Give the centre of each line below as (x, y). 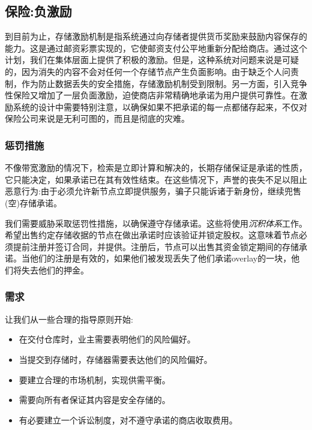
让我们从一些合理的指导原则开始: (69, 319)
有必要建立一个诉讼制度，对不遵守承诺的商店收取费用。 (128, 420)
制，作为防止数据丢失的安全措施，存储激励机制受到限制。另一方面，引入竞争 (156, 83)
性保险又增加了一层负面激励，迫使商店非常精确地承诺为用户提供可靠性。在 (152, 95)
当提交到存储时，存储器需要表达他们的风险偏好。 (115, 359)
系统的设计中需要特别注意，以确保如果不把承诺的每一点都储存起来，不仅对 (160, 106)
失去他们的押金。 (55, 270)
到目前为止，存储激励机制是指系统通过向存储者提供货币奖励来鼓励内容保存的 (156, 36)
